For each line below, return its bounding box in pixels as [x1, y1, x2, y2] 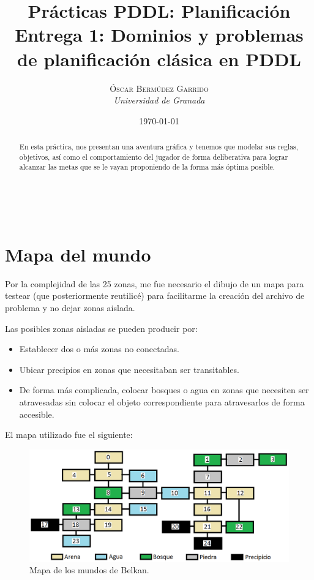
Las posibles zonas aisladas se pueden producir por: [5, 322, 198, 334]
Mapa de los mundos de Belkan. [29, 563, 149, 576]
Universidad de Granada [113, 94, 205, 107]
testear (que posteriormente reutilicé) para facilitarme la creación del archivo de [5, 289, 305, 302]
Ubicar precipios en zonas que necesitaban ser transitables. [19, 363, 239, 375]
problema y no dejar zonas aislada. [5, 301, 135, 314]
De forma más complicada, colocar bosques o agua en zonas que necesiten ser [19, 383, 309, 396]
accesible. [19, 407, 54, 420]
